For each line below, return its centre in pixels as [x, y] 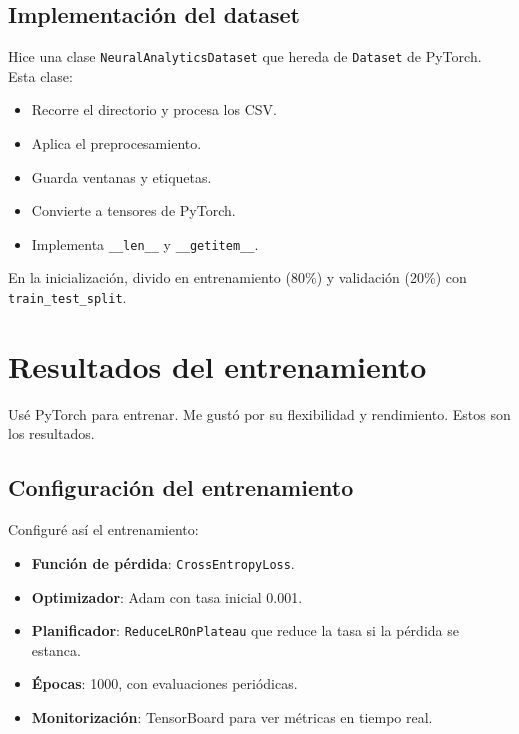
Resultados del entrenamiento [217, 365]
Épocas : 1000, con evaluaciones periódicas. [164, 683]
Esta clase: [40, 75]
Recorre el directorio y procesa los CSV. [154, 109]
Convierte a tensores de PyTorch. [133, 210]
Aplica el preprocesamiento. [116, 143]
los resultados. [51, 433]
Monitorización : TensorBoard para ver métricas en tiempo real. [232, 716]
